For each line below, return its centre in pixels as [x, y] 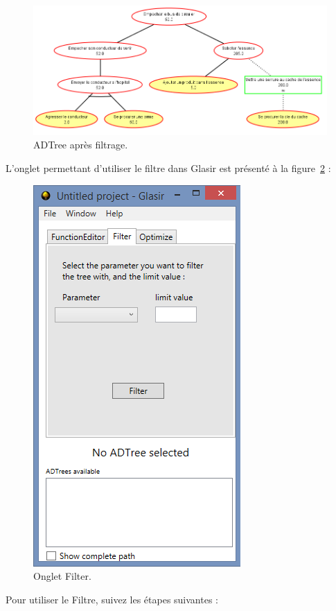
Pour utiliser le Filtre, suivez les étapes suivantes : [112, 599]
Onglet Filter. [62, 576]
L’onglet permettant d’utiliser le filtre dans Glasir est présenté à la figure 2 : [168, 167]
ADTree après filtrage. [81, 145]
